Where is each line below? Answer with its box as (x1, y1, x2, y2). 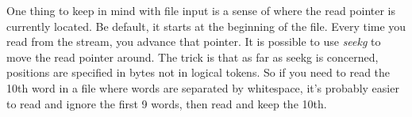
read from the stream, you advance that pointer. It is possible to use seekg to (6, 33, 381, 50)
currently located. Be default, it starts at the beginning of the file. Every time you (6, 17, 406, 34)
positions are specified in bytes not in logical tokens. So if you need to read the (6, 64, 391, 81)
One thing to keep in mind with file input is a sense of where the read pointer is (6, 2, 396, 18)
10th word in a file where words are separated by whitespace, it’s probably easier (6, 79, 399, 96)
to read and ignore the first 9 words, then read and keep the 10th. (6, 95, 327, 111)
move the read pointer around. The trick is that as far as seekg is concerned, (6, 48, 379, 65)
